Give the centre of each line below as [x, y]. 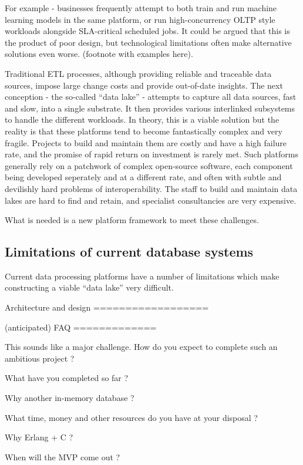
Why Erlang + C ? [39, 437]
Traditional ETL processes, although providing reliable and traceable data [138, 73]
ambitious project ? [40, 358]
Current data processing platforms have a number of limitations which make [142, 276]
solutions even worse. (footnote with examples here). [99, 54]
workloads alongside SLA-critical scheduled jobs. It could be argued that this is [147, 31]
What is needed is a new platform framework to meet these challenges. [132, 220]
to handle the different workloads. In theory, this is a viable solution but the [142, 119]
